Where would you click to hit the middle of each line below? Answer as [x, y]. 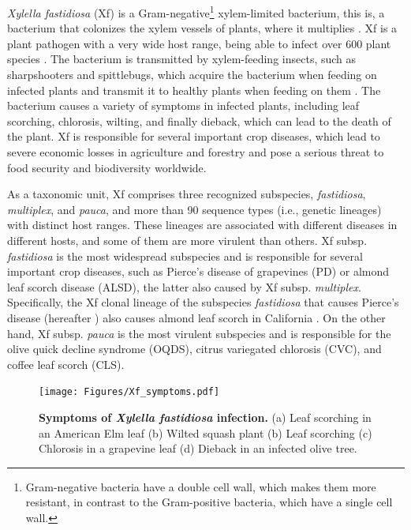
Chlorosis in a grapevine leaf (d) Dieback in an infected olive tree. [198, 448]
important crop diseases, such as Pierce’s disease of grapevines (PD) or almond [198, 271]
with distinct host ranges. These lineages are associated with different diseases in [202, 225]
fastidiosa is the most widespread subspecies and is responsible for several [185, 256]
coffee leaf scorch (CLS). [66, 364]
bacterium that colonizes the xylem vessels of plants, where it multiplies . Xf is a [202, 28]
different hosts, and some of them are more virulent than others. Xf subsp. [187, 240]
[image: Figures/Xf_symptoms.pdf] [129, 392]
